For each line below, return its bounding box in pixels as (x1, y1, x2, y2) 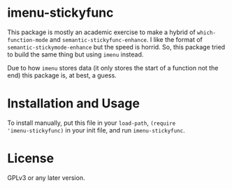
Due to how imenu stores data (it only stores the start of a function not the (7, 63, 219, 72)
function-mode (7, 36, 49, 43)
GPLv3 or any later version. (7, 173, 85, 182)
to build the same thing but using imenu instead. (7, 50, 144, 59)
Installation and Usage (7, 96, 140, 112)
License (7, 151, 55, 167)
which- (196, 29, 217, 36)
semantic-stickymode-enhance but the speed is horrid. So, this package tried (7, 43, 226, 51)
